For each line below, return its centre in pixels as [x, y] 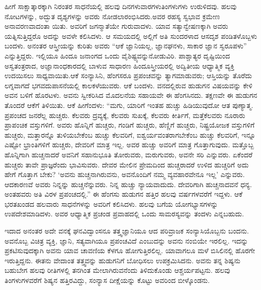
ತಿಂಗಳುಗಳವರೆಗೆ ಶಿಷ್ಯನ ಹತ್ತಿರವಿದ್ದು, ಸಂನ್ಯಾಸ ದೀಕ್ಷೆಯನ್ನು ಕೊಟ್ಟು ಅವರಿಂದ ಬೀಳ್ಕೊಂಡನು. [107, 280]
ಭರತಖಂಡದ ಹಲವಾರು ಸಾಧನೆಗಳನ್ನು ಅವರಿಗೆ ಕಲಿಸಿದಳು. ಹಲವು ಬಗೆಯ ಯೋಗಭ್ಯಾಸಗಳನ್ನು [111, 204]
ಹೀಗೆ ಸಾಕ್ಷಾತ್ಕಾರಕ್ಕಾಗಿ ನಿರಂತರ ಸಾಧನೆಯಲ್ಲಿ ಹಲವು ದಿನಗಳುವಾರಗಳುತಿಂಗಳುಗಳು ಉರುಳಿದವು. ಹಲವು [121, 6]
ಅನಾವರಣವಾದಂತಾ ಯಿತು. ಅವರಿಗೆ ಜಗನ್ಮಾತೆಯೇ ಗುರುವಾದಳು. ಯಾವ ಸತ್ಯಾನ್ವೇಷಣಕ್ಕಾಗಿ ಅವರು [116, 26]
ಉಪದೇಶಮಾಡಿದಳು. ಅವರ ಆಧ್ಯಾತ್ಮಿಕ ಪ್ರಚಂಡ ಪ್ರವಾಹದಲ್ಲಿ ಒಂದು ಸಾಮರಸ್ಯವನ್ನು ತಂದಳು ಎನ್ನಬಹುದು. [124, 214]
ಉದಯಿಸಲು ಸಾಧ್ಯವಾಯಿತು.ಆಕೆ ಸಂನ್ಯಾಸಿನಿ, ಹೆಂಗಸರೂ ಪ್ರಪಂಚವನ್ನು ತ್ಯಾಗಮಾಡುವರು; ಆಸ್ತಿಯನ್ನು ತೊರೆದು [128, 75]
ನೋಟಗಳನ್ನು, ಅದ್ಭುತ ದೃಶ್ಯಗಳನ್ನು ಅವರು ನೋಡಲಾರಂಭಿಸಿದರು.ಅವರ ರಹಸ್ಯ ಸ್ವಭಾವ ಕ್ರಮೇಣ [112, 16]
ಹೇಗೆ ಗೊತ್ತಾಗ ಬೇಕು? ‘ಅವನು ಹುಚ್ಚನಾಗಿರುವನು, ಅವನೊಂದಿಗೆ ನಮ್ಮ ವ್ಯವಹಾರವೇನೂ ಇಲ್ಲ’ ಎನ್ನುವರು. [125, 174]
